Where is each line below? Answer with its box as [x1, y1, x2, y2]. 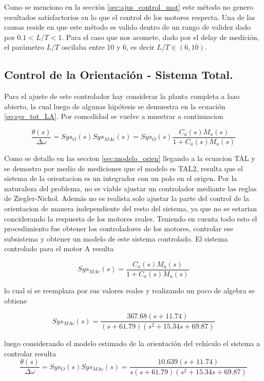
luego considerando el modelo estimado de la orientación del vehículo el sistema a [4, 338, 260, 349]
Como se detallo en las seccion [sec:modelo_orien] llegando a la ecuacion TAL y [4, 153, 255, 164]
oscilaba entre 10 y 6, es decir [61, 42, 155, 52]
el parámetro [4, 42, 44, 52]
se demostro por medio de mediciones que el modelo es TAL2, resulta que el [4, 163, 243, 173]
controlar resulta [4, 348, 56, 358]
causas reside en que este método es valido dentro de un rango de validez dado [4, 22, 251, 32]
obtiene [4, 295, 27, 306]
